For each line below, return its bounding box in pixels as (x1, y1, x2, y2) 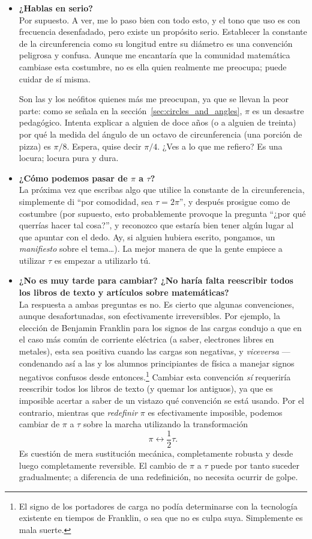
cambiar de (19, 418, 60, 430)
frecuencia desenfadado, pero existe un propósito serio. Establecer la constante (19, 25, 307, 38)
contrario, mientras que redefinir (19, 406, 138, 418)
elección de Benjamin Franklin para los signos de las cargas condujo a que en (19, 321, 302, 333)
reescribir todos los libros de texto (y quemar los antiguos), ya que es (19, 382, 273, 395)
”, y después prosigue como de (179, 195, 290, 207)
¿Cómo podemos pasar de (19, 171, 128, 184)
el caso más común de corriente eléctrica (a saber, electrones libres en (19, 333, 274, 346)
